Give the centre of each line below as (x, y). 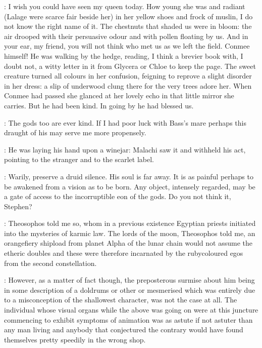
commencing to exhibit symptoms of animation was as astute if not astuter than (128, 319)
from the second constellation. (50, 263)
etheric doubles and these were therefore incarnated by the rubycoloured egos (124, 253)
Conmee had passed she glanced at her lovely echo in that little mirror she (119, 95)
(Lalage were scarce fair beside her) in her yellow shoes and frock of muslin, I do (128, 16)
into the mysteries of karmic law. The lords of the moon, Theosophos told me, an (130, 233)
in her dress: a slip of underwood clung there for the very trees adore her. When (128, 85)
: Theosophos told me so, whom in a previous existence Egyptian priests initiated (130, 223)
